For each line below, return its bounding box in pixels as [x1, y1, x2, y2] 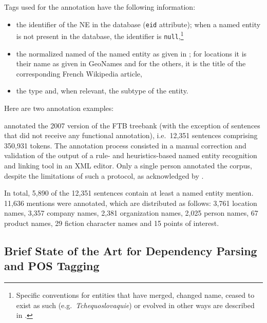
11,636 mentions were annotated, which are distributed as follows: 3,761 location [4, 197, 257, 208]
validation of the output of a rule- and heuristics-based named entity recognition [4, 150, 257, 161]
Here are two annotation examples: [4, 102, 114, 113]
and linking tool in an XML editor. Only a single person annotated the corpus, [4, 160, 252, 170]
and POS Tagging [4, 258, 100, 274]
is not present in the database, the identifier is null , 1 [16, 29, 184, 41]
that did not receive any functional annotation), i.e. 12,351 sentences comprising [4, 130, 258, 141]
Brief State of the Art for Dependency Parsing [4, 242, 257, 258]
